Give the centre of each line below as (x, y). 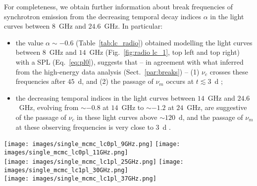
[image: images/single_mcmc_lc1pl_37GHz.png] (80, 178)
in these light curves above (117, 117)
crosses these (229, 71)
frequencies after (40, 81)
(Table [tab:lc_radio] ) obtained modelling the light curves (164, 42)
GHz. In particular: (133, 26)
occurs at (180, 81)
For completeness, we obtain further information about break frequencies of (118, 6)
